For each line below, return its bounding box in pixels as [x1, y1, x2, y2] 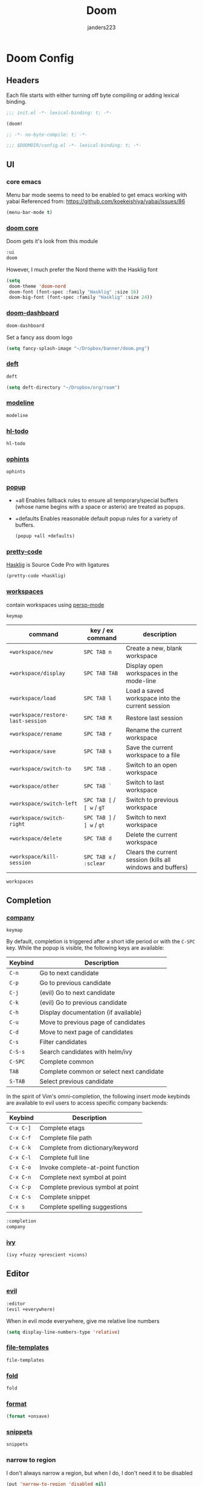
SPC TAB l [83, 695, 112, 701]
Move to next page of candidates [39, 1028, 134, 1037]
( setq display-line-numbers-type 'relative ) [6, 1329, 120, 1335]
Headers [6, 75, 39, 85]
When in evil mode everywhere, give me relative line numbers [6, 1317, 160, 1325]
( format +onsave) [6, 1413, 50, 1419]
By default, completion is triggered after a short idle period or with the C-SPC [6, 938, 195, 945]
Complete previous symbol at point [39, 1183, 139, 1191]
